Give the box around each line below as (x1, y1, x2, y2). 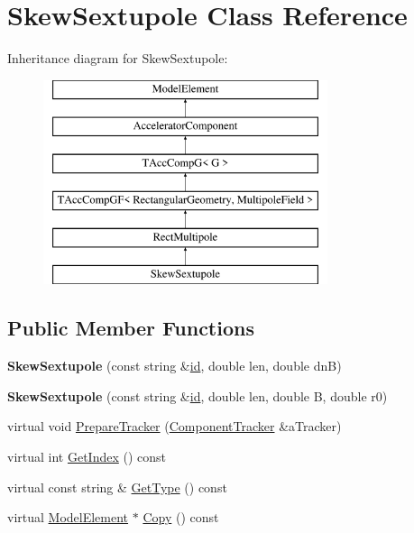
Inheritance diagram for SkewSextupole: (7, 49, 228, 68)
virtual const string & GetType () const (7, 477, 227, 496)
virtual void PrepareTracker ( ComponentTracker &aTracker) (7, 417, 342, 436)
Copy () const (143, 508, 219, 527)
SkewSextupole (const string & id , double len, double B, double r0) (7, 386, 388, 405)
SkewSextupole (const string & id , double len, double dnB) (7, 356, 342, 375)
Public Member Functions (7, 314, 254, 342)
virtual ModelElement (7, 508, 129, 527)
